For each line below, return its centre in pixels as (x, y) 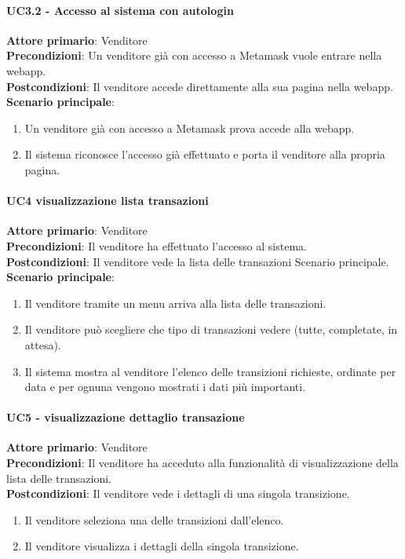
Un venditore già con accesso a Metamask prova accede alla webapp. (190, 128)
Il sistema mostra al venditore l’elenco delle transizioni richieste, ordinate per (210, 371)
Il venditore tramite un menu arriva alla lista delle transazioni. (175, 303)
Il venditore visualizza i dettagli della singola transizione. (162, 546)
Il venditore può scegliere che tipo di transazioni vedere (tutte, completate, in (211, 329)
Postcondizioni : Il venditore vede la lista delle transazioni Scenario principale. (198, 261)
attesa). (43, 344)
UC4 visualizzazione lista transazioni (108, 201)
